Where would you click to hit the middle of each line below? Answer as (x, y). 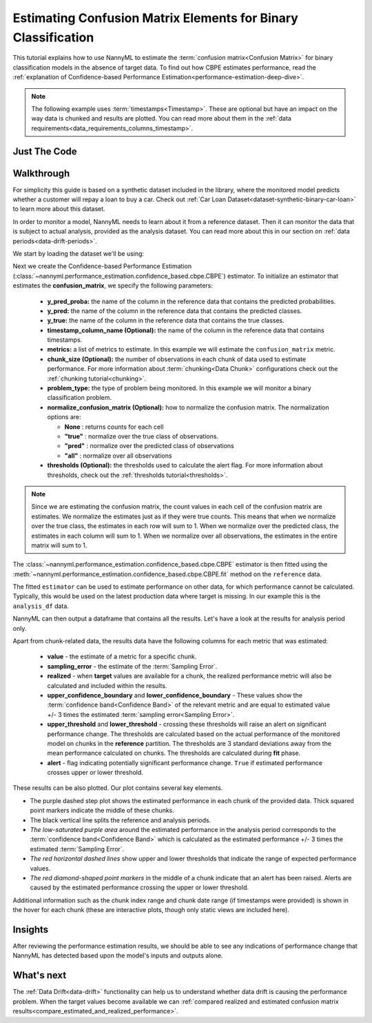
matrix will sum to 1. (59, 545)
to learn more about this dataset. (59, 209)
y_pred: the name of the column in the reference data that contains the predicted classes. (175, 311)
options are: (64, 417)
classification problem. (79, 398)
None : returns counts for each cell (114, 427)
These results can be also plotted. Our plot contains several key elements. (118, 788)
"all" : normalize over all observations (118, 456)
